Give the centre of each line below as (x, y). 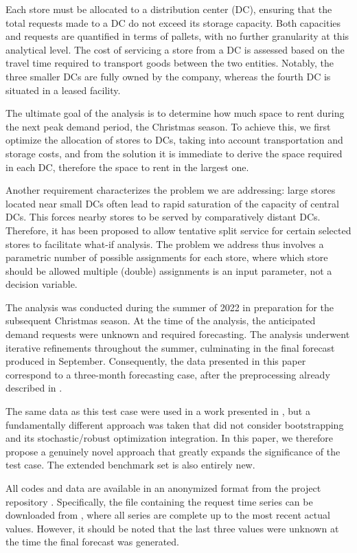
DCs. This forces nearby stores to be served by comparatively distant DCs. (163, 217)
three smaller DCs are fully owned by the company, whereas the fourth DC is (168, 76)
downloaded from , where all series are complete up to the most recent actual (168, 515)
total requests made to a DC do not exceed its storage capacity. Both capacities (173, 22)
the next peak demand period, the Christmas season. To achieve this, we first (168, 126)
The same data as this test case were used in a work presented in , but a (158, 411)
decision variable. (42, 284)
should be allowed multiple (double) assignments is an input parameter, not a (169, 270)
